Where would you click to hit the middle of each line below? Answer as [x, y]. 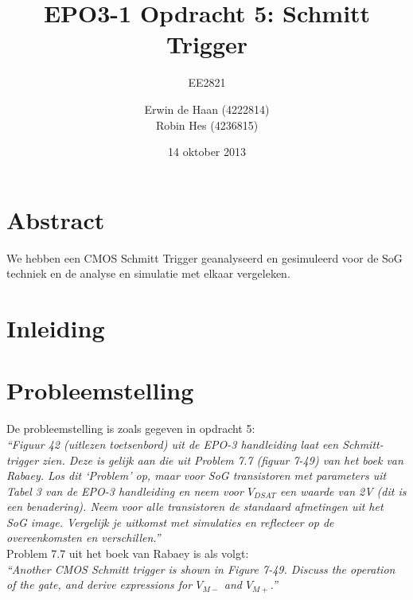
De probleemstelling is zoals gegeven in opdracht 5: [131, 429]
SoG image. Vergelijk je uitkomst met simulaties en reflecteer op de [170, 522]
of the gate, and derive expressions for [99, 584]
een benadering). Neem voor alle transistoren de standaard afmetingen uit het [195, 506]
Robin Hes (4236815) [207, 125]
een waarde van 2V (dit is [343, 491]
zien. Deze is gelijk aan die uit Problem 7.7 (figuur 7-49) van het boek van [223, 460]
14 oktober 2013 [207, 152]
